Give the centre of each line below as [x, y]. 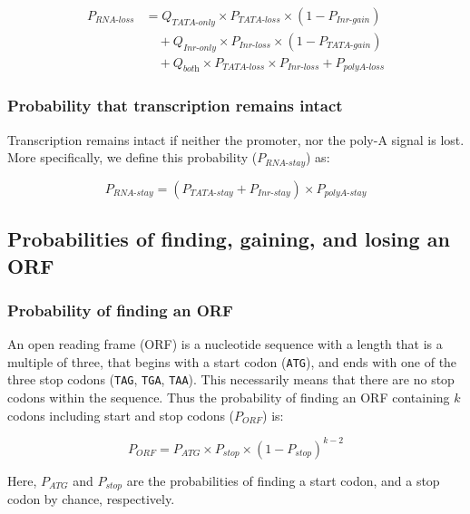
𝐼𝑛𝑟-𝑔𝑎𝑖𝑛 [353, 20]
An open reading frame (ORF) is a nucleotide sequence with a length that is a [225, 344]
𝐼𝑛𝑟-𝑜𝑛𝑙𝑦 [200, 48]
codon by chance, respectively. [91, 499]
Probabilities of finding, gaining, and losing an [229, 239]
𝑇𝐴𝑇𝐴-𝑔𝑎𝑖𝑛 [348, 46]
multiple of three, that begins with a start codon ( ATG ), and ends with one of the [232, 361]
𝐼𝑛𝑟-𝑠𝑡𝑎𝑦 [274, 194]
